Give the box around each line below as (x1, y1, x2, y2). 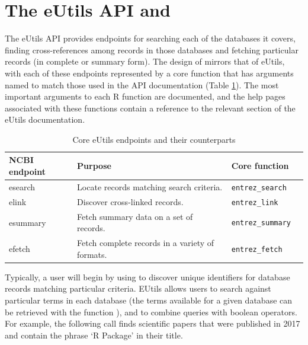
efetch (9, 242, 30, 254)
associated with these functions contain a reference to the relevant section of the (5, 101, 296, 114)
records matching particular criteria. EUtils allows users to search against (5, 282, 271, 295)
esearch (9, 180, 36, 193)
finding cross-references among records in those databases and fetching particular (5, 43, 299, 56)
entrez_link (231, 198, 278, 207)
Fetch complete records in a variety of (77, 237, 214, 249)
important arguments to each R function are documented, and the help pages (5, 90, 285, 103)
